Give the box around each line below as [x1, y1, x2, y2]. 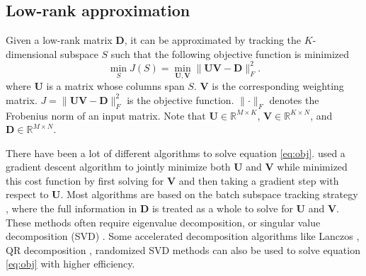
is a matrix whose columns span [46, 79, 185, 93]
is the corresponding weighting [212, 79, 344, 93]
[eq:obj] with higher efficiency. [6, 256, 135, 271]
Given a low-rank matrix [6, 33, 113, 47]
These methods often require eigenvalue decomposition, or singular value [6, 214, 321, 229]
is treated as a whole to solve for [151, 201, 293, 216]
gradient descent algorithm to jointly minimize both [6, 159, 231, 174]
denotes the [269, 92, 319, 107]
